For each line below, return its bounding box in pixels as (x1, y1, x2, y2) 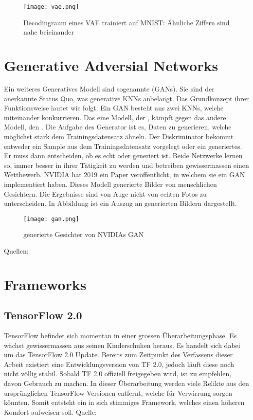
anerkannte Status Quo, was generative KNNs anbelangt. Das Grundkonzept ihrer (4, 93, 249, 103)
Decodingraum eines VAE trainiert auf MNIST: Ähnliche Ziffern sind (23, 17, 230, 27)
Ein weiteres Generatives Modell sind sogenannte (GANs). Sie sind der (4, 83, 215, 93)
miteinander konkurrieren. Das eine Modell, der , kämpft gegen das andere (4, 112, 226, 122)
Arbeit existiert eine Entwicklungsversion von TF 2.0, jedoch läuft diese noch (4, 359, 234, 369)
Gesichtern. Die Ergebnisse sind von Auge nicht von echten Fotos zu (4, 188, 207, 199)
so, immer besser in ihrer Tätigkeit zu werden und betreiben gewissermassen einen (4, 160, 249, 170)
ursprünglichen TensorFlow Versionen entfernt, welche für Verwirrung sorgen (4, 387, 233, 398)
